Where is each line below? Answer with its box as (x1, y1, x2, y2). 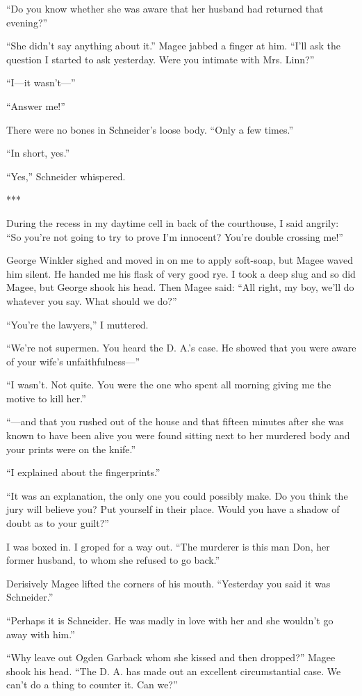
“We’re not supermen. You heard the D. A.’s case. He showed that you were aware (6, 340, 356, 355)
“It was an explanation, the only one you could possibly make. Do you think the (6, 488, 348, 503)
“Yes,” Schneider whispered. (6, 168, 126, 183)
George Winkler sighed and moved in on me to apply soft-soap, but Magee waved (6, 253, 353, 267)
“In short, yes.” (6, 145, 70, 160)
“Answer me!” (6, 98, 65, 113)
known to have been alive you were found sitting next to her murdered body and (6, 428, 350, 443)
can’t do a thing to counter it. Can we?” (6, 677, 178, 692)
